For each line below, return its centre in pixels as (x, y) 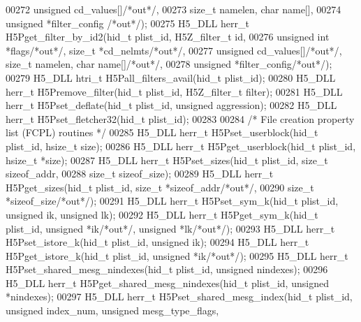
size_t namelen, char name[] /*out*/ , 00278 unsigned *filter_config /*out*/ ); (169, 64)
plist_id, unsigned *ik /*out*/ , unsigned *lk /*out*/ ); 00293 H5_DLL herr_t (170, 228)
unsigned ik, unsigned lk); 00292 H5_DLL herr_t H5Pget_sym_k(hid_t (162, 214)
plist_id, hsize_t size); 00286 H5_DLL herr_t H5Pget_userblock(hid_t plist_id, (181, 146)
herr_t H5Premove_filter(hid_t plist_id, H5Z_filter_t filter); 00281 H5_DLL (174, 91)
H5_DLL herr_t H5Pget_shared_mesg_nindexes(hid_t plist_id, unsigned (167, 283)
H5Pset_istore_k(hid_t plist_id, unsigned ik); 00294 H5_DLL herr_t (157, 242)
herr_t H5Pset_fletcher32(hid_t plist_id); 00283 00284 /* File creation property (180, 118)
